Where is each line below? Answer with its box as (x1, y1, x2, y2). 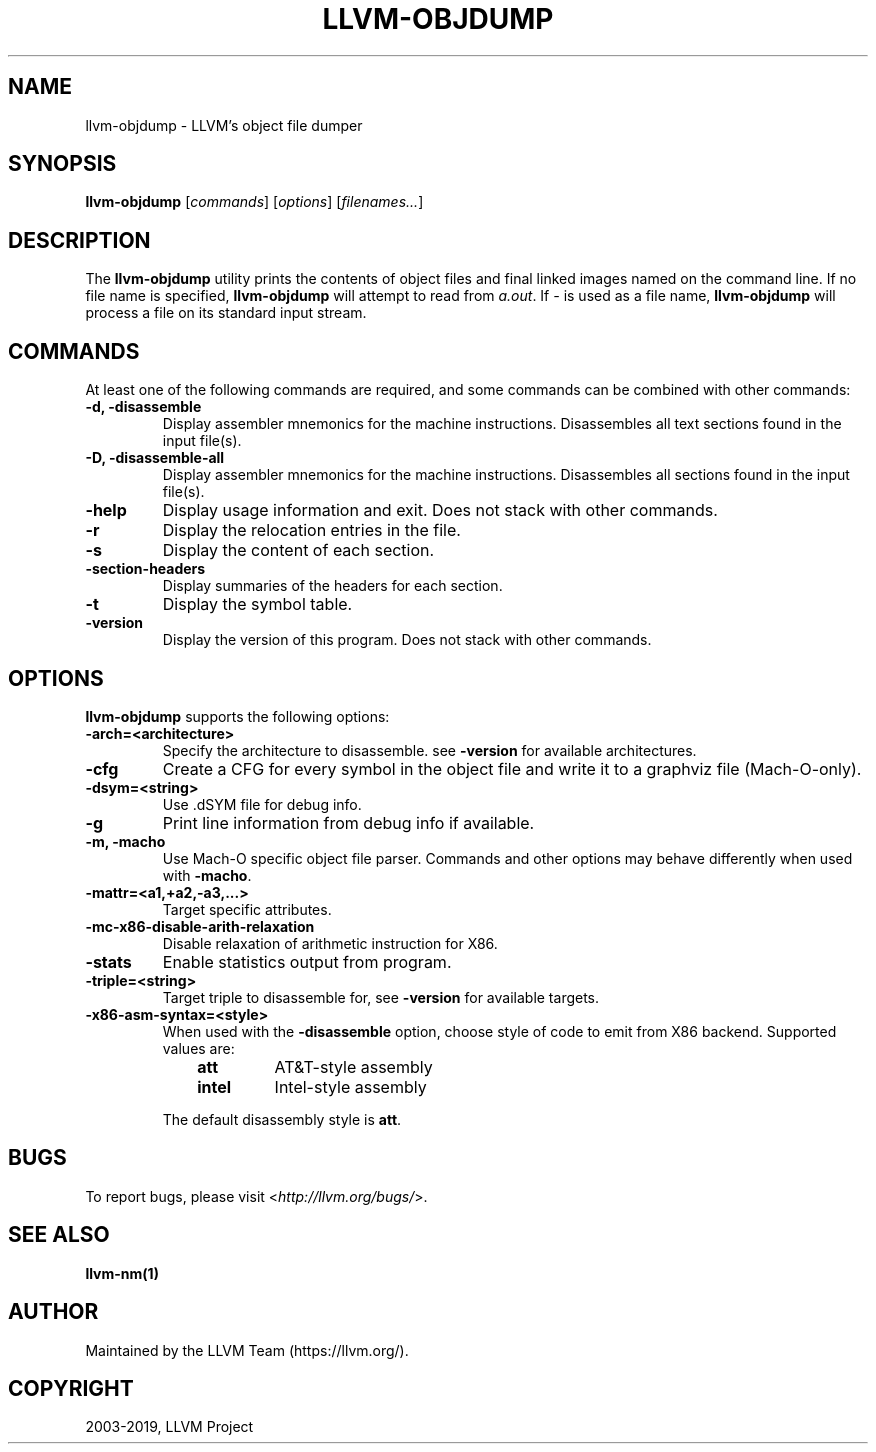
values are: (162, 1039, 235, 1057)
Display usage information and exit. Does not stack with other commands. (162, 500, 718, 521)
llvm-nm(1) (85, 1264, 159, 1282)
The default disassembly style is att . (162, 1110, 402, 1128)
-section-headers (85, 560, 206, 578)
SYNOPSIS (8, 151, 117, 177)
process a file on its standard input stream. (85, 304, 367, 322)
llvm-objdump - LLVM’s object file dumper (85, 116, 363, 134)
